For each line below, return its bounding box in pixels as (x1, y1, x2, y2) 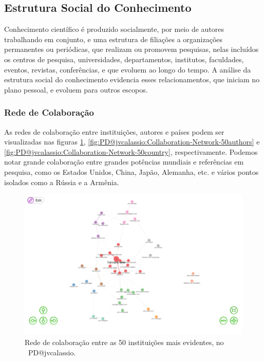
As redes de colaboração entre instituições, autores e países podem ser (4, 126, 224, 137)
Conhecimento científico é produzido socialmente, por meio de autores (4, 24, 224, 34)
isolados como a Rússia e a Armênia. (4, 176, 119, 187)
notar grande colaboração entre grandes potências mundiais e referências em (4, 156, 244, 167)
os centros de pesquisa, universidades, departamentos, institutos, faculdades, (4, 53, 244, 64)
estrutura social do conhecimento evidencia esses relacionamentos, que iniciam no (4, 74, 260, 85)
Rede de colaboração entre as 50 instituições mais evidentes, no (25, 337, 224, 348)
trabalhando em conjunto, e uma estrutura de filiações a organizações (4, 33, 223, 44)
